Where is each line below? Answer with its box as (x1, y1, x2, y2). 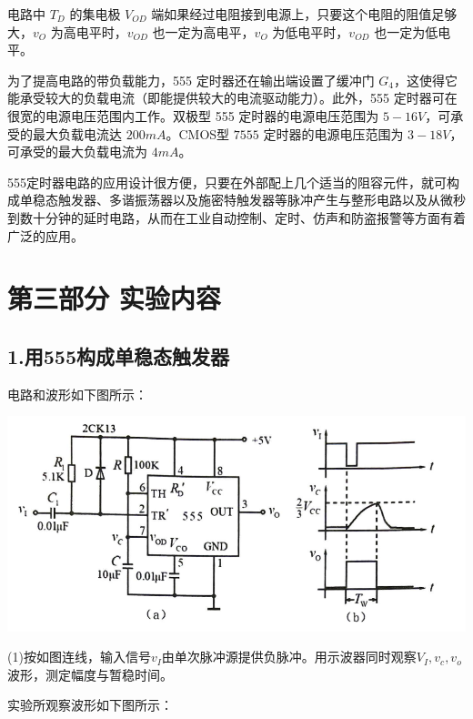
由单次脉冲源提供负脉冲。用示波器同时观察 (161, 647, 417, 666)
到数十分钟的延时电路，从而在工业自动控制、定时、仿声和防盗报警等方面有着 (7, 208, 466, 227)
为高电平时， (50, 22, 127, 41)
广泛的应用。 (7, 226, 84, 245)
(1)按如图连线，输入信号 (7, 647, 151, 666)
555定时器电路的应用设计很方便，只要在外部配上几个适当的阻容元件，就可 (7, 172, 447, 191)
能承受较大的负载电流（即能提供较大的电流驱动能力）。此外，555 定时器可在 (7, 88, 458, 107)
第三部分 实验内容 (7, 279, 221, 317)
